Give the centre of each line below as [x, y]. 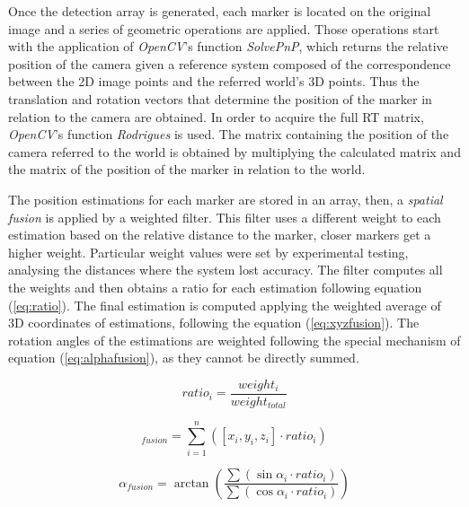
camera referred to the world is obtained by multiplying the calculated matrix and [234, 151]
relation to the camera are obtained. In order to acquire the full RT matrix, [216, 116]
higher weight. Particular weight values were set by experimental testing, [208, 252]
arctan [191, 483]
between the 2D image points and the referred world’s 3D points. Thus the [214, 81]
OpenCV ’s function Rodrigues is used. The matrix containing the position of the [229, 134]
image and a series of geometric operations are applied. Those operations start [224, 28]
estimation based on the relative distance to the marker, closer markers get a [220, 235]
